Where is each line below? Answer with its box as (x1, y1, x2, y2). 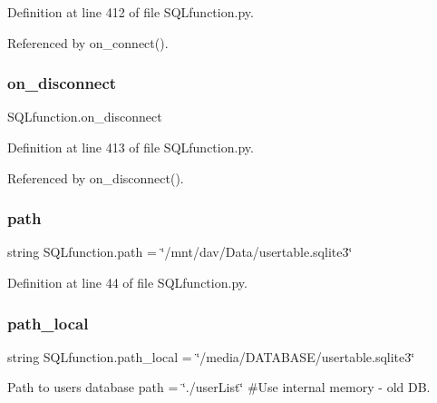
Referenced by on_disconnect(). (7, 168, 184, 187)
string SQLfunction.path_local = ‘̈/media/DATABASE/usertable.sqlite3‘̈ (7, 347, 415, 366)
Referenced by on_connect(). (7, 33, 169, 52)
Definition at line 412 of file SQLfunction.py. (7, 3, 254, 21)
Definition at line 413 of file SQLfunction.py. (7, 138, 254, 156)
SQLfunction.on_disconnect (7, 107, 162, 126)
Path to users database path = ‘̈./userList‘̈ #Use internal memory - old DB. (7, 378, 431, 397)
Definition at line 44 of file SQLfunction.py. (7, 273, 248, 291)
